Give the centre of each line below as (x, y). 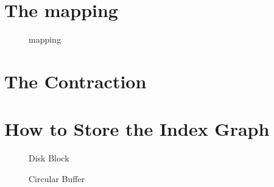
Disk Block (49, 158)
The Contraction (76, 81)
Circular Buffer (57, 178)
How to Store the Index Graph (137, 129)
